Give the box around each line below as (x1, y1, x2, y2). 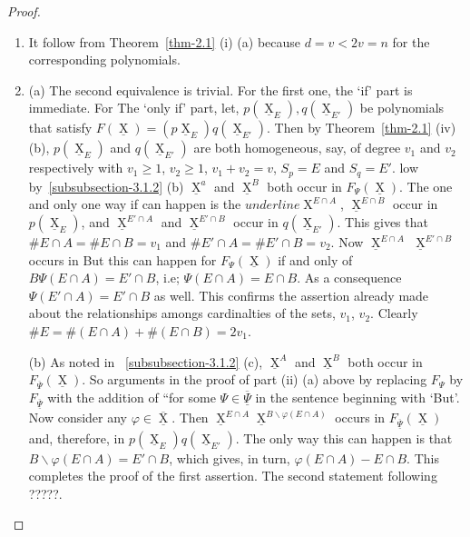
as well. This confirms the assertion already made (153, 285, 429, 304)
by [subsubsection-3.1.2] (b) (28, 176, 184, 195)
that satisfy (28, 118, 93, 137)
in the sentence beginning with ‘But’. (255, 387, 460, 406)
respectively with (28, 158, 123, 177)
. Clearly (370, 303, 418, 323)
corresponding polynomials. (28, 50, 181, 69)
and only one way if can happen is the (28, 194, 241, 214)
